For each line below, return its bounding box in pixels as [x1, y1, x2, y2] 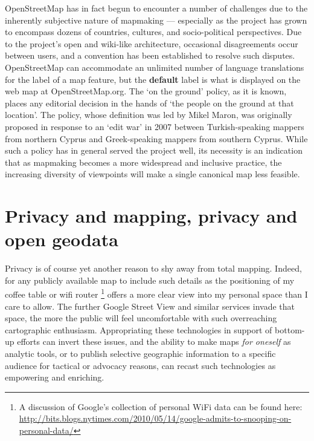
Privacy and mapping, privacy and [5, 203, 298, 228]
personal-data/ [19, 424, 74, 436]
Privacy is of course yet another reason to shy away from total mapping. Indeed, [5, 262, 302, 275]
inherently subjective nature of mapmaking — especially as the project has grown [5, 13, 307, 26]
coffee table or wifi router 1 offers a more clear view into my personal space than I [5, 286, 308, 301]
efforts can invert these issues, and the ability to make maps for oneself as [17, 335, 291, 348]
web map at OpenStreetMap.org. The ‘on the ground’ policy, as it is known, [5, 85, 287, 97]
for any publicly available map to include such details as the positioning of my [5, 273, 295, 286]
